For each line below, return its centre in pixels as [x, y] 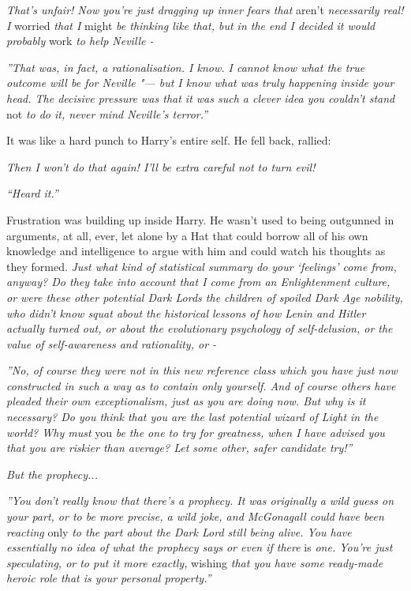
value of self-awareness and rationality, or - [112, 343]
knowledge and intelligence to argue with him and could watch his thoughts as [196, 251]
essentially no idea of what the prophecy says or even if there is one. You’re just [200, 547]
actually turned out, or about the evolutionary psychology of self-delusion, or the [200, 328]
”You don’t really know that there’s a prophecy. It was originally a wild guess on [200, 501]
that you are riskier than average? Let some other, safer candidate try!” [179, 448]
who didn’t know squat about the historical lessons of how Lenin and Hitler [186, 312]
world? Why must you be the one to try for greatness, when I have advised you [196, 432]
